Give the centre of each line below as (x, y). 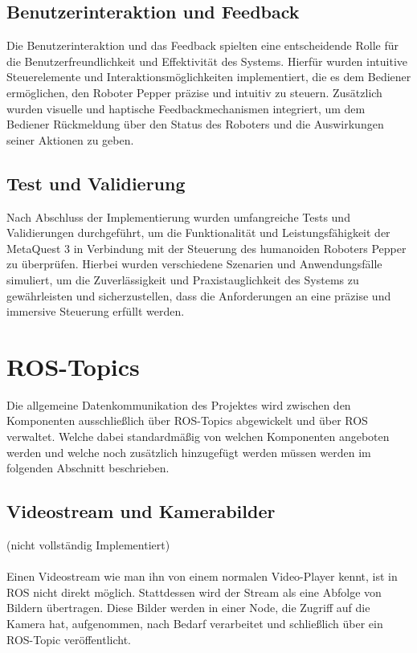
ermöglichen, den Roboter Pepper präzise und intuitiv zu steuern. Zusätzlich (194, 92)
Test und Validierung (96, 183)
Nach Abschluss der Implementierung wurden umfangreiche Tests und (178, 216)
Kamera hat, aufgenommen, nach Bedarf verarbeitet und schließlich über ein (195, 623)
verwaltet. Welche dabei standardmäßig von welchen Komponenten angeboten (198, 437)
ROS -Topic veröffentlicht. (69, 639)
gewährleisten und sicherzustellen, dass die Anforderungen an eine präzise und (199, 295)
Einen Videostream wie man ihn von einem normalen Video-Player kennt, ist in (202, 576)
